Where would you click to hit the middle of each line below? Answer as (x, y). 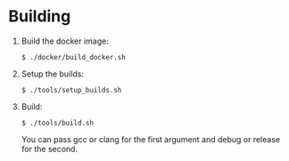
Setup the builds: (52, 74)
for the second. (49, 149)
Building (40, 16)
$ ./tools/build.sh (58, 123)
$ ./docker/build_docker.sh (73, 57)
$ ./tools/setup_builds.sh (71, 90)
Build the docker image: (65, 41)
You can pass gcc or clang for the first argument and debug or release (151, 139)
